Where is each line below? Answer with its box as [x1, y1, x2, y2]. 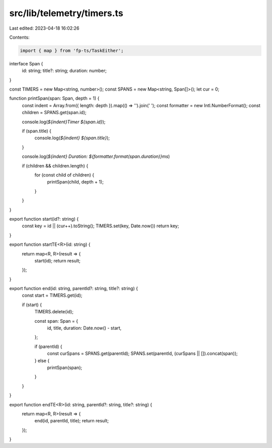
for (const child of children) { [34, 171, 95, 178]
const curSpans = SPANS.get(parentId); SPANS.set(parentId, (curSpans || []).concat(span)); [47, 350, 238, 356]
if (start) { [22, 302, 42, 308]
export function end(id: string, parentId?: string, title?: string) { [9, 286, 138, 292]
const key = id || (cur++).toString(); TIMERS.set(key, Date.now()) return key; [22, 223, 179, 229]
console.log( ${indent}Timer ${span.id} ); [22, 119, 106, 125]
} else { [34, 357, 50, 364]
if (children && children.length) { [22, 162, 88, 168]
